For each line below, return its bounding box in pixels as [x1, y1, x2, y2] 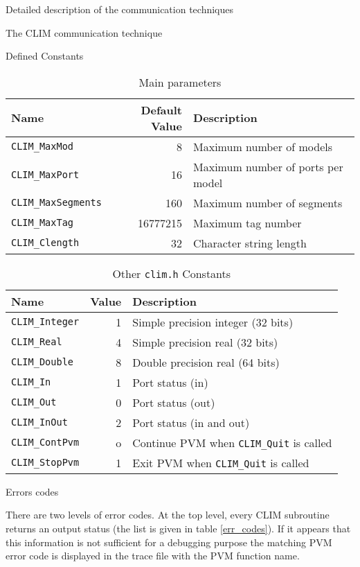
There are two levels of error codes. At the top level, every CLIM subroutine [6, 507, 330, 522]
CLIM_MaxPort [11, 168, 80, 180]
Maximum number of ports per [193, 158, 343, 175]
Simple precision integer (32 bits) [132, 313, 294, 330]
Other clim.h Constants [112, 265, 231, 281]
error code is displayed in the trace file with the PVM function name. [6, 548, 300, 563]
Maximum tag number [193, 214, 302, 231]
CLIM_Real [11, 336, 62, 348]
